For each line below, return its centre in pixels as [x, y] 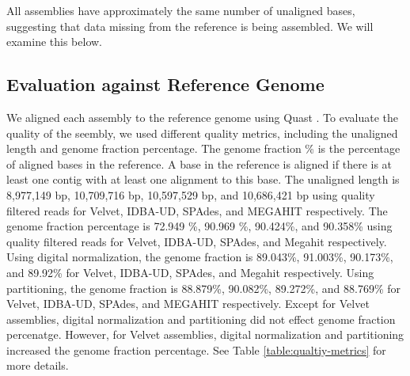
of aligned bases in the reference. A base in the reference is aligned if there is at [199, 163]
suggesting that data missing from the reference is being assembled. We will [190, 26]
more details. [38, 365]
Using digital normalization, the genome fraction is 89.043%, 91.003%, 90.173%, [200, 257]
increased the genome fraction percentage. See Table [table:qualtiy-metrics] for [196, 349]
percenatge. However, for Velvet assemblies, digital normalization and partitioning [205, 334]
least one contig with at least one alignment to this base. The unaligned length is [203, 179]
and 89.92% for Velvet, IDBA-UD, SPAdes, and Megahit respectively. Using [190, 272]
